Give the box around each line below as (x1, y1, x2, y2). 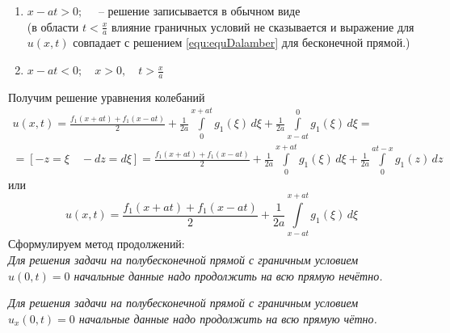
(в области (27, 18, 79, 35)
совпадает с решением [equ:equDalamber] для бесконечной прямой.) (73, 34, 410, 51)
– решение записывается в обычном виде (98, 2, 301, 19)
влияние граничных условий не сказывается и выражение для (111, 18, 414, 35)
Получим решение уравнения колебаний (8, 88, 205, 105)
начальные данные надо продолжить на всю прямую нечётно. (74, 267, 383, 284)
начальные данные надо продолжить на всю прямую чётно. (78, 310, 377, 327)
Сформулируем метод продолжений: (8, 235, 185, 252)
